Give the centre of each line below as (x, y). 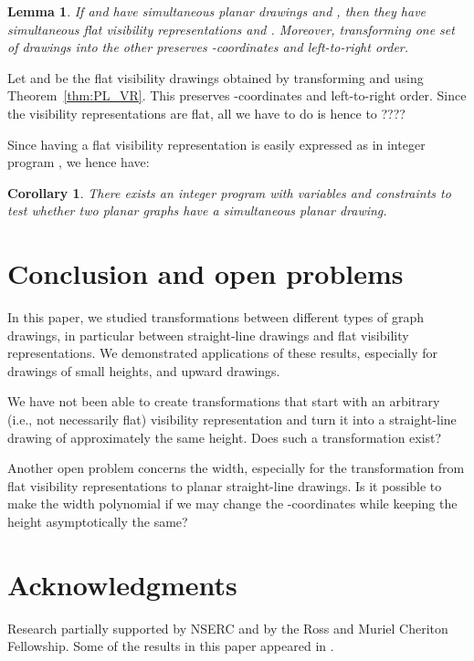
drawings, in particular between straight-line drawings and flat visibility (208, 335)
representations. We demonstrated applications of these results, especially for (222, 353)
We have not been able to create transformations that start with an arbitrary (224, 401)
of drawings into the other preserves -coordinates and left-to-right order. (208, 47)
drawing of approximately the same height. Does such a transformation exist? (225, 437)
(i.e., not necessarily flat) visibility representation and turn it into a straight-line (232, 420)
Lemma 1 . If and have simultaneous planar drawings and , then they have (217, 11)
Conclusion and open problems (205, 273)
